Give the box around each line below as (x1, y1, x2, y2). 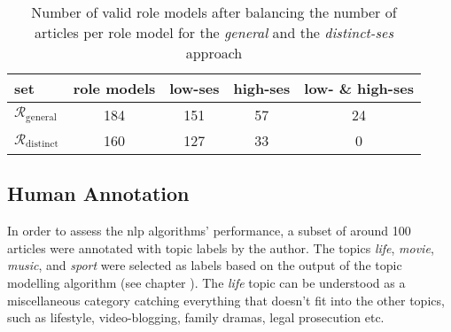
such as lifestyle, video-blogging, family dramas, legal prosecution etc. (7, 308, 385, 327)
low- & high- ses (304, 78, 414, 98)
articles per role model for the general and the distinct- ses (34, 22, 393, 42)
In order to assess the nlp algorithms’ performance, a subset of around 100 (7, 221, 411, 240)
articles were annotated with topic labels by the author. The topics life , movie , (7, 238, 434, 257)
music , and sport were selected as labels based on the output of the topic (7, 256, 402, 274)
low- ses (169, 78, 220, 98)
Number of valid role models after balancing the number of (31, 2, 397, 22)
